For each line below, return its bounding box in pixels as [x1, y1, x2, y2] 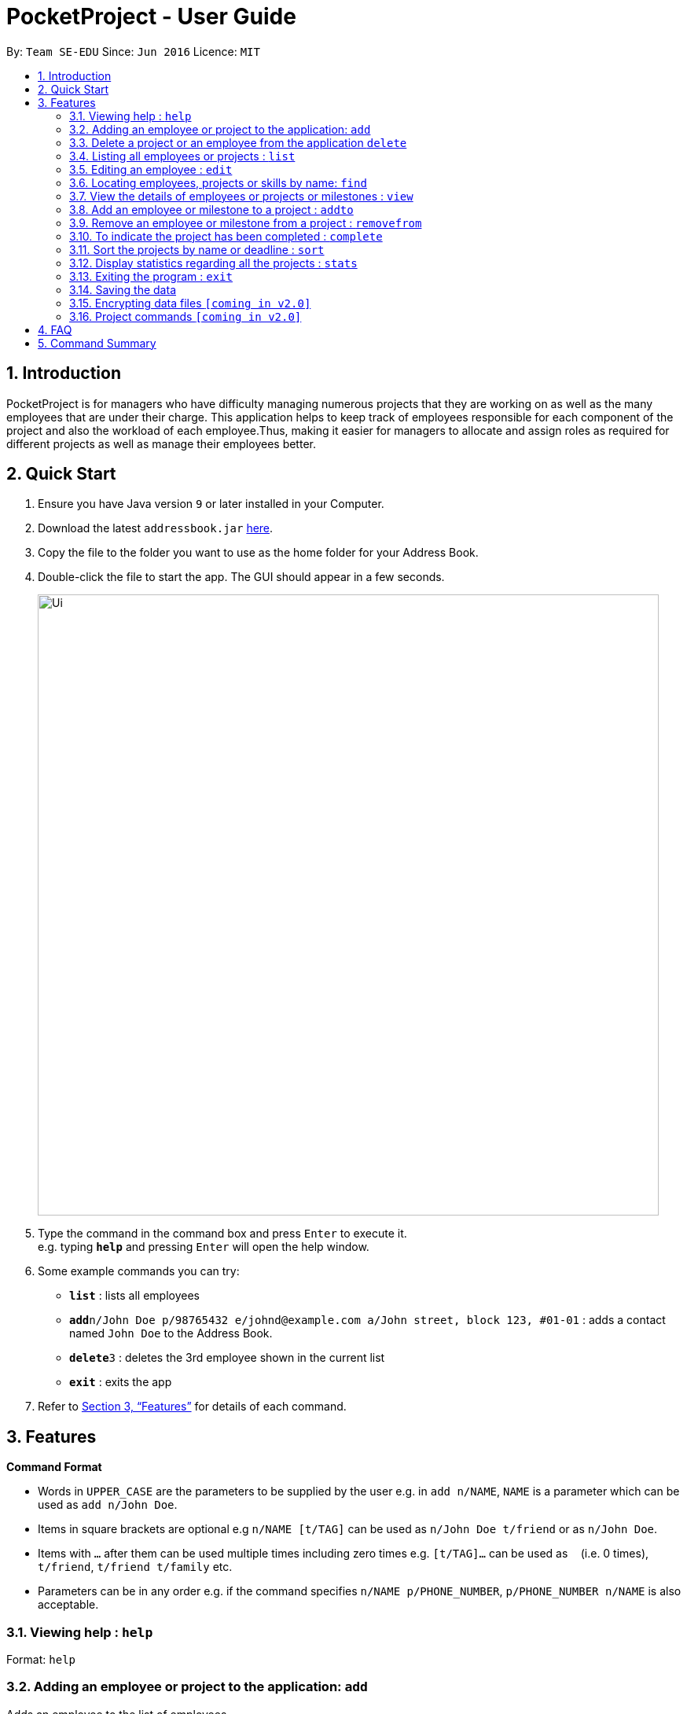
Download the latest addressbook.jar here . [38, 521, 274, 535]
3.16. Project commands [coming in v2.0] [69, 309, 302, 323]
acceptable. [38, 1598, 99, 1612]
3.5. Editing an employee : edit [69, 162, 233, 176]
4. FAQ [38, 322, 72, 337]
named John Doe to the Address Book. [69, 1326, 273, 1341]
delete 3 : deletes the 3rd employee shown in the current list [69, 1351, 385, 1365]
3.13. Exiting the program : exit [69, 269, 233, 283]
